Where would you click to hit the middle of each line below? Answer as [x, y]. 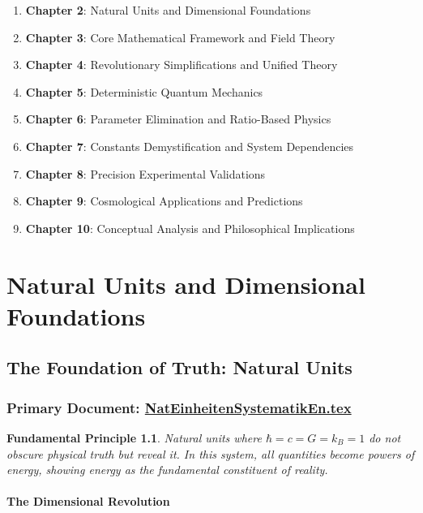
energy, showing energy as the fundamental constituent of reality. [167, 470]
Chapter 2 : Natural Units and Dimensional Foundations [168, 10]
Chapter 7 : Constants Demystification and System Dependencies [190, 146]
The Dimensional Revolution [88, 501]
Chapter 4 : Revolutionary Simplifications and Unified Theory [182, 65]
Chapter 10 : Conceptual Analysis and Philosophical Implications [190, 228]
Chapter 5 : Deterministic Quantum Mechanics [144, 91]
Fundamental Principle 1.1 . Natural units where [134, 437]
